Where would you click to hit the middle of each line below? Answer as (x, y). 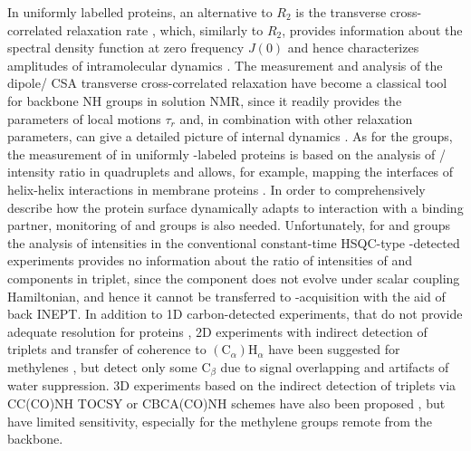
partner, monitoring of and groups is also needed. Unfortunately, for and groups (229, 225)
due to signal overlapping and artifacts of (335, 366)
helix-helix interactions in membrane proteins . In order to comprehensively (216, 189)
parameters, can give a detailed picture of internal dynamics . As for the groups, (230, 136)
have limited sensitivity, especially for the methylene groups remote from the (220, 421)
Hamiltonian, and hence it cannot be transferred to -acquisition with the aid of (226, 296)
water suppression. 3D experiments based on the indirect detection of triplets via (232, 385)
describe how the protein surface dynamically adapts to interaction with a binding (235, 207)
